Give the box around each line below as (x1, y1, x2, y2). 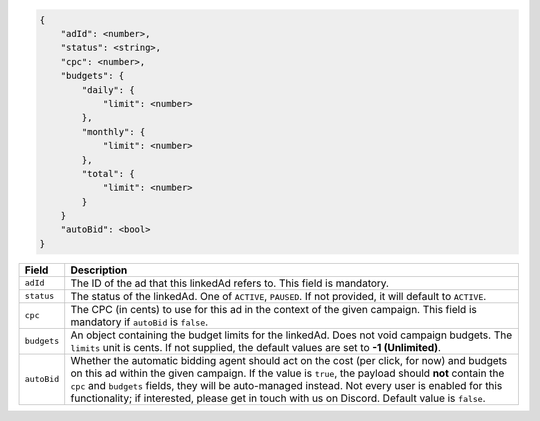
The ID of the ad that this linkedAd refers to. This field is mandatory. (70, 276, 390, 290)
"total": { (81, 168, 135, 179)
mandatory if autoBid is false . (70, 315, 209, 329)
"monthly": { (81, 126, 146, 137)
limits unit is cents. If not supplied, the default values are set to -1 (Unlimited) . (70, 340, 442, 354)
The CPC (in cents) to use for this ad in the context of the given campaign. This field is (70, 302, 477, 316)
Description (70, 263, 128, 277)
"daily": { (81, 84, 135, 95)
